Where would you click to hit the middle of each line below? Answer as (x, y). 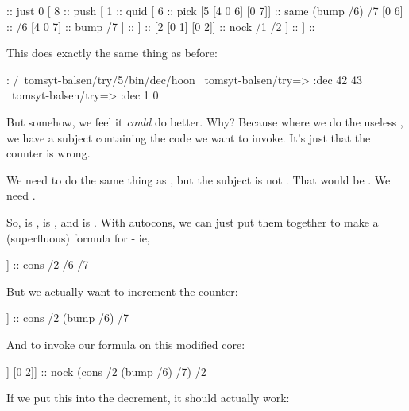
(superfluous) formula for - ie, (78, 237)
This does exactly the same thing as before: (112, 53)
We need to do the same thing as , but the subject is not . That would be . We (199, 179)
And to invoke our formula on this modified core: (126, 344)
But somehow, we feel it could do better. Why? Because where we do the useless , (205, 121)
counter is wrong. (48, 153)
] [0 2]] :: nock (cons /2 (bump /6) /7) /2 (106, 371)
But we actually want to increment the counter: (122, 291)
